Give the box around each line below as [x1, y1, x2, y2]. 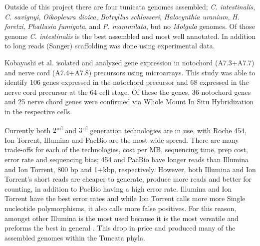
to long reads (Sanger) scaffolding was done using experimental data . [4, 40, 215, 51]
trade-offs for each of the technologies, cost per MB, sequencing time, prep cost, [4, 144, 248, 155]
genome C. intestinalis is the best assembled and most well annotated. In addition [4, 30, 256, 41]
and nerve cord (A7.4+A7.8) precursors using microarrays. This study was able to [4, 67, 256, 77]
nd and [56, 123, 77, 135]
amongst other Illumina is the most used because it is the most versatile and [4, 213, 239, 223]
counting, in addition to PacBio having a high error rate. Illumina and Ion [4, 183, 232, 194]
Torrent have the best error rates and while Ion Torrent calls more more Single [4, 193, 246, 204]
